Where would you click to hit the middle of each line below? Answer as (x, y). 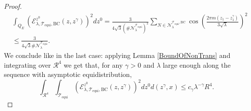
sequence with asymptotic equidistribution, (68, 74)
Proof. (13, 6)
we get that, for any (93, 65)
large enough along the (197, 65)
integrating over (27, 65)
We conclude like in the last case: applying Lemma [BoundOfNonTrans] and (117, 55)
